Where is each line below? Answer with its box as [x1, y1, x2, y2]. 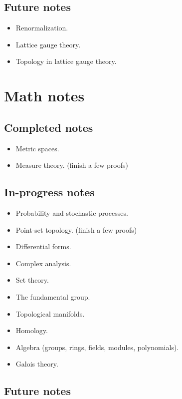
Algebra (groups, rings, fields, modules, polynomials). [15, 342, 179, 352]
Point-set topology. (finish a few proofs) [15, 224, 137, 235]
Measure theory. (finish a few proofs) [15, 160, 128, 170]
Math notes [4, 85, 85, 106]
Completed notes [4, 119, 93, 135]
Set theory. [15, 275, 49, 285]
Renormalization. [15, 22, 68, 33]
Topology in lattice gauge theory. [15, 56, 117, 66]
